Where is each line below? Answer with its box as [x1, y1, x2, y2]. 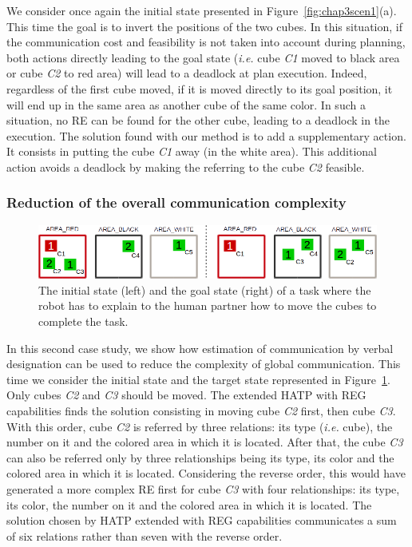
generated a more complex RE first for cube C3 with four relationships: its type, [6, 480, 400, 497]
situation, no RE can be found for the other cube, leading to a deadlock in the [6, 112, 390, 129]
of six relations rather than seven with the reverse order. [6, 527, 283, 544]
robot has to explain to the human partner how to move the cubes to [38, 297, 377, 314]
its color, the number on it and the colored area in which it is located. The [6, 496, 372, 513]
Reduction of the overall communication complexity [6, 192, 347, 212]
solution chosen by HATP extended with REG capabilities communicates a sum [6, 512, 397, 529]
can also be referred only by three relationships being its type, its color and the [6, 449, 394, 466]
